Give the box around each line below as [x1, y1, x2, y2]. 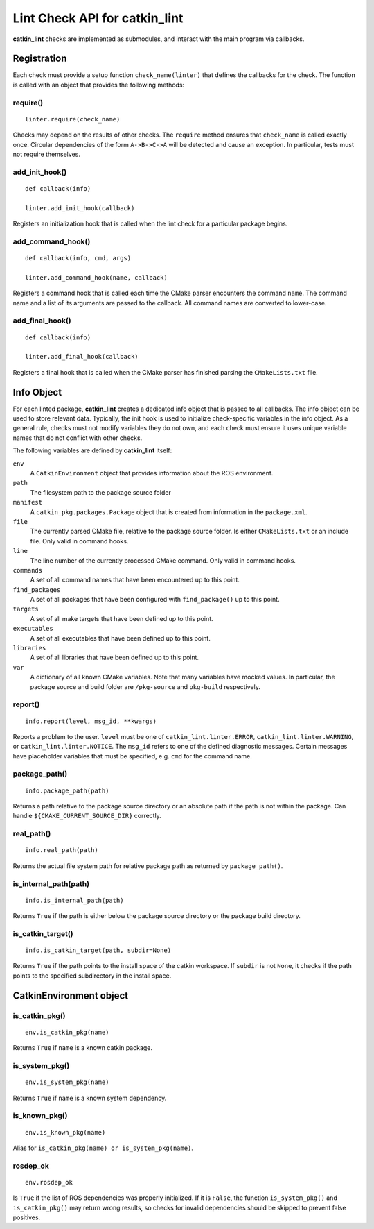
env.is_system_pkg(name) [25, 1078, 109, 1086]
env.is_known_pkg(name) [25, 1128, 106, 1136]
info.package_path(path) [25, 786, 109, 795]
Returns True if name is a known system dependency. [12, 1094, 167, 1102]
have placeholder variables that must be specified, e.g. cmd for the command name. [12, 752, 253, 760]
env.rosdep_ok [25, 1178, 73, 1186]
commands [12, 566, 43, 574]
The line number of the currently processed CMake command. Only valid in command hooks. [30, 556, 296, 565]
